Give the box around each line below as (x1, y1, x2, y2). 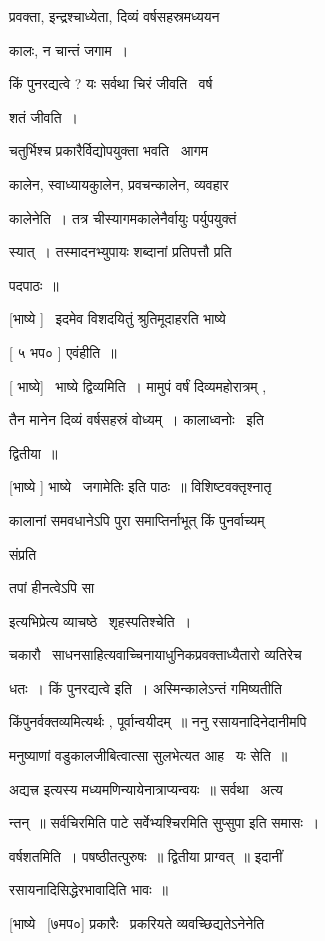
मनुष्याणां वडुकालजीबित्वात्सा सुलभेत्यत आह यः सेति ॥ (9, 745, 288, 766)
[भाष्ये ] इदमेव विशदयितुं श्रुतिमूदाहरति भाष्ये (9, 308, 226, 329)
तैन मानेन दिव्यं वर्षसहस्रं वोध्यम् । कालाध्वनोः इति (9, 409, 264, 430)
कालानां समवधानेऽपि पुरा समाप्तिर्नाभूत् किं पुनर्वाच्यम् (9, 509, 265, 530)
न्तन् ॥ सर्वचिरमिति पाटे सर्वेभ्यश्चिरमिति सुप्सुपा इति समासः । (9, 812, 320, 833)
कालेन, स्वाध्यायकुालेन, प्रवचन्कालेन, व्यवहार (9, 173, 229, 194)
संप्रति (9, 543, 37, 564)
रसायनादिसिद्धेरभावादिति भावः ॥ (9, 879, 168, 900)
